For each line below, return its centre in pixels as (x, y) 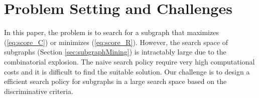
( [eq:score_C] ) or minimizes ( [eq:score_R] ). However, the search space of (116, 42)
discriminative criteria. (39, 91)
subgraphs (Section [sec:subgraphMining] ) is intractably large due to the (115, 52)
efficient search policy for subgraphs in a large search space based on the (115, 81)
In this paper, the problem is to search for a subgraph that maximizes (111, 32)
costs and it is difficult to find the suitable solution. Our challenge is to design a (127, 71)
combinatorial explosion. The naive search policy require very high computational (129, 61)
